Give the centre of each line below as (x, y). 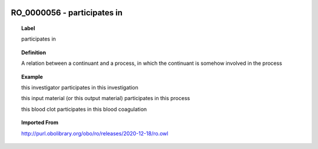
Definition (34, 52)
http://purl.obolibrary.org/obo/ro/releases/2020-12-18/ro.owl (95, 133)
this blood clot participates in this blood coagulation (84, 109)
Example (32, 77)
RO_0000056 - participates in (67, 13)
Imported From (40, 122)
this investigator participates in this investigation (80, 87)
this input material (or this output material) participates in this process (106, 98)
